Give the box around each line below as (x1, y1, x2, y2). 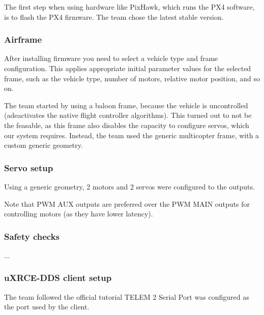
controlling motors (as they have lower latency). (4, 208, 153, 219)
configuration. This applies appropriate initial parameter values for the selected (4, 63, 251, 73)
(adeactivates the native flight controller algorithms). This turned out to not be (4, 110, 252, 120)
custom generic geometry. (4, 140, 83, 150)
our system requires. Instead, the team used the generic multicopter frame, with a (4, 130, 259, 140)
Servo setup (4, 161, 53, 174)
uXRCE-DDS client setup (4, 271, 112, 284)
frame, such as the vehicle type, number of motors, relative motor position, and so (4, 73, 260, 83)
